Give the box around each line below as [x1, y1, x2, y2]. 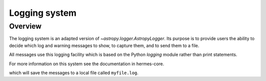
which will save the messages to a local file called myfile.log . [9, 70, 139, 76]
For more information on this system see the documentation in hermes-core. [9, 61, 165, 67]
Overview [9, 22, 42, 31]
